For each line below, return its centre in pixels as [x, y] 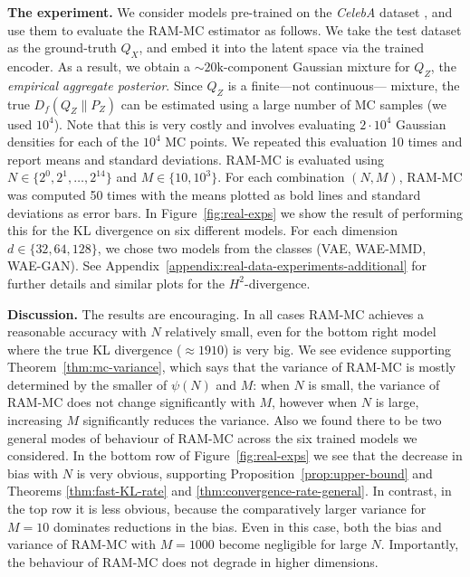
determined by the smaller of [87, 384]
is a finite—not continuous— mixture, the [344, 85]
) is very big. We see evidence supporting [337, 349]
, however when [315, 402]
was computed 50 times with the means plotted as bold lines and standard [214, 194]
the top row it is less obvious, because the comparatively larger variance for [217, 509]
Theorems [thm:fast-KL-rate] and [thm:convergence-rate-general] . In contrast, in [230, 491]
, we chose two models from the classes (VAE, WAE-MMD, [262, 247]
